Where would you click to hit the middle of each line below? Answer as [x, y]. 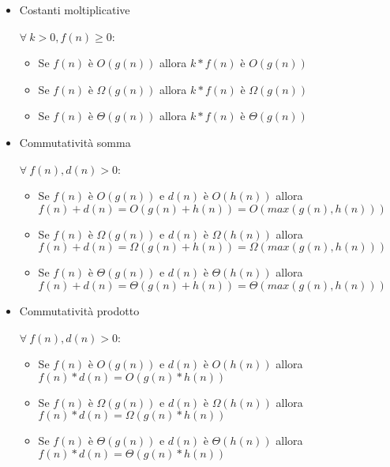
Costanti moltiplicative [75, 9]
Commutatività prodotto [79, 310]
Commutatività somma [75, 142]
